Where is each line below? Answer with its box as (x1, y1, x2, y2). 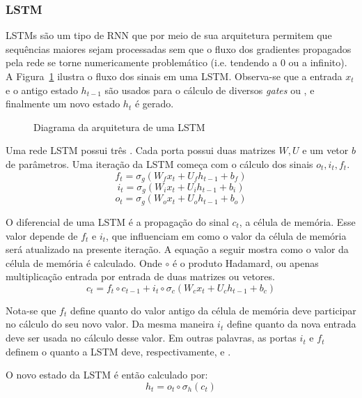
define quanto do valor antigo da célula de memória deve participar (70, 303, 356, 317)
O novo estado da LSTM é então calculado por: (6, 367, 208, 382)
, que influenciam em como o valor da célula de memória (106, 228, 347, 243)
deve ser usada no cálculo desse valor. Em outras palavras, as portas (6, 330, 297, 345)
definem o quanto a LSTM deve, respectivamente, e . (6, 344, 231, 358)
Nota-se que (6, 303, 56, 317)
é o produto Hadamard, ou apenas (172, 255, 319, 270)
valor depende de (6, 228, 78, 243)
